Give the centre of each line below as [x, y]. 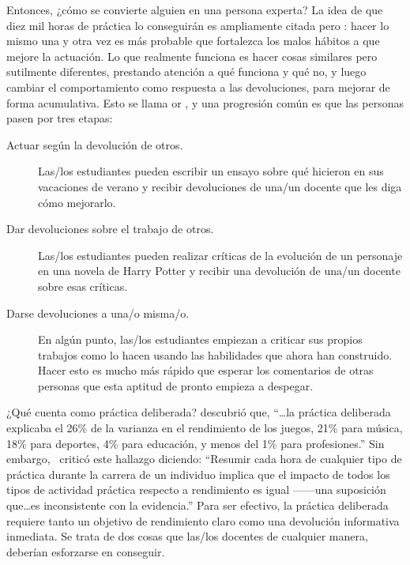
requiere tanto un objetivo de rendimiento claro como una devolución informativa [203, 520]
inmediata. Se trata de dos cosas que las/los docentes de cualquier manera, [187, 536]
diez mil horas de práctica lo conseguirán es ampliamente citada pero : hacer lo [198, 25]
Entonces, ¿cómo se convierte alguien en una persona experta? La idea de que [195, 9]
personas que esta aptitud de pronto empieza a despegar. [176, 385]
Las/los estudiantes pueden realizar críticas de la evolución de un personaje [220, 255]
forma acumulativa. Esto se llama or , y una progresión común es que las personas [205, 102]
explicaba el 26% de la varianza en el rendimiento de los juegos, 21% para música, [205, 428]
